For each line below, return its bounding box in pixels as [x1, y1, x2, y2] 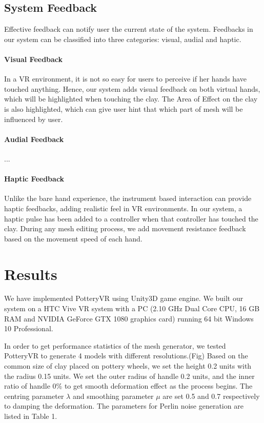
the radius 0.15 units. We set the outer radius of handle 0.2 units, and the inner [4, 370, 255, 381]
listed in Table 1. [4, 410, 57, 421]
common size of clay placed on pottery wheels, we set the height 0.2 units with [4, 360, 252, 371]
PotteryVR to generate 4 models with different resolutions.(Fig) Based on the [4, 350, 248, 361]
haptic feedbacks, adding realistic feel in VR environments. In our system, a [4, 203, 242, 213]
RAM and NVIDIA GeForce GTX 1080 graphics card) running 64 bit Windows [4, 313, 254, 324]
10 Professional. [4, 323, 53, 334]
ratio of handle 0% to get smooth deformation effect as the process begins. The [4, 380, 253, 391]
